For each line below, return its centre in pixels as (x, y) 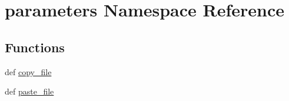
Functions (35, 47)
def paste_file (29, 91)
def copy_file (28, 71)
